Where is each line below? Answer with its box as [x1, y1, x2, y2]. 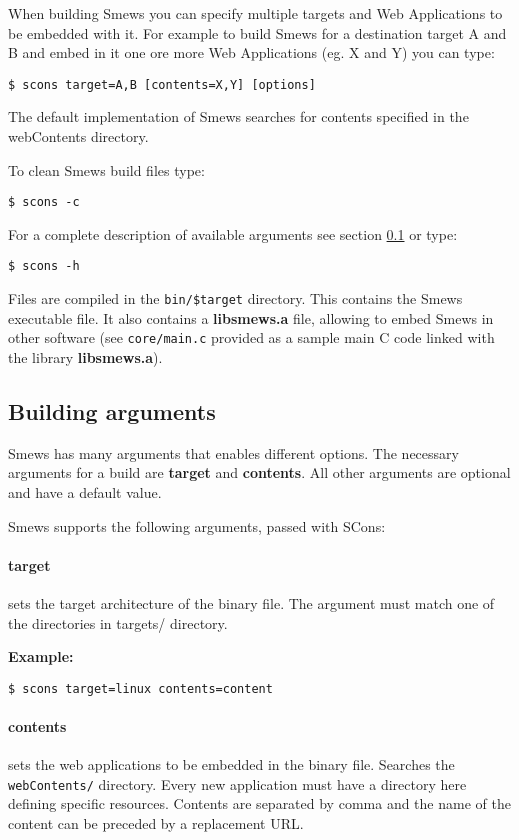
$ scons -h [8, 259, 80, 274]
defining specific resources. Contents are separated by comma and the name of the [8, 793, 511, 814]
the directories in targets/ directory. [8, 612, 228, 633]
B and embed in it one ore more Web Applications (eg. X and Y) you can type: [8, 42, 495, 63]
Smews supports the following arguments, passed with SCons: [8, 515, 386, 536]
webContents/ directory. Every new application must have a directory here [8, 773, 467, 794]
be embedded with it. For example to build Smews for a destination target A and [8, 22, 507, 43]
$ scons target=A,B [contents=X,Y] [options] [8, 77, 316, 92]
